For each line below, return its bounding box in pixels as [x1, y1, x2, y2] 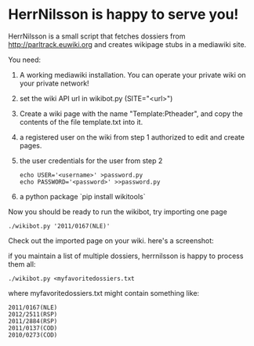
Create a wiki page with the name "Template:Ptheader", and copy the [19, 108, 243, 118]
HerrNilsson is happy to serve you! [8, 5, 239, 24]
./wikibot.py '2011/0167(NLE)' [8, 222, 111, 230]
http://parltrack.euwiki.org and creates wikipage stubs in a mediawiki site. [8, 39, 247, 49]
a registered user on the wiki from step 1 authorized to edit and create [19, 132, 245, 142]
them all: [8, 259, 36, 268]
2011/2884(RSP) [8, 317, 58, 325]
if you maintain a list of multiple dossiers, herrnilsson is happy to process [8, 251, 244, 260]
